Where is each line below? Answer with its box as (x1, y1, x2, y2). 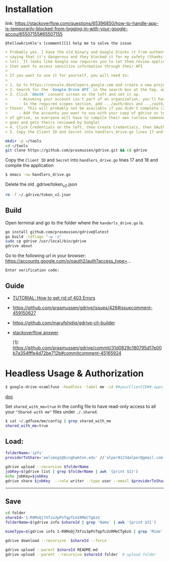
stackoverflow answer (12, 329, 59, 335)
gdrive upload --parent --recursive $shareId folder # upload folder (5, 552, 156, 557)
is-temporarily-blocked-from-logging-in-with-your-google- (5, 25, 128, 31)
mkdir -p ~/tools (5, 138, 42, 143)
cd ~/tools (5, 143, 28, 148)
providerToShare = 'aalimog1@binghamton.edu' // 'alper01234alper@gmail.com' (5, 455, 165, 461)
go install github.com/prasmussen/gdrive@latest (5, 229, 109, 234)
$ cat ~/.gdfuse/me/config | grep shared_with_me (5, 418, 112, 424)
